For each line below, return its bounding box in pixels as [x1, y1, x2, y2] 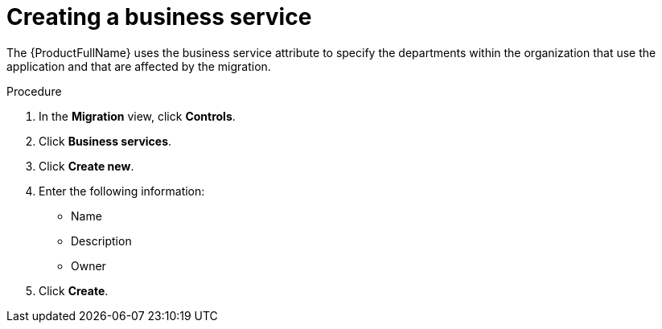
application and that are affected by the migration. [6, 59, 271, 73]
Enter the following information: [39, 183, 205, 198]
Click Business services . [39, 134, 172, 148]
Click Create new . [39, 158, 134, 173]
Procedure [6, 84, 62, 98]
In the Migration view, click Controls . [39, 109, 236, 123]
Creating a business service [6, 3, 312, 31]
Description [71, 233, 132, 248]
